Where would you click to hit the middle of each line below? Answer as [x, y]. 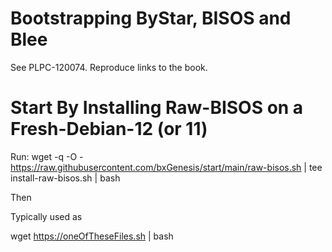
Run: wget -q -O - [47, 156]
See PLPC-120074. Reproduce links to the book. [109, 67]
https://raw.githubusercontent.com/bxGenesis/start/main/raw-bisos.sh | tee [166, 167]
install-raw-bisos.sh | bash [65, 178]
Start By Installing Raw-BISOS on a [157, 108]
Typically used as [46, 216]
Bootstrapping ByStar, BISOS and [151, 18]
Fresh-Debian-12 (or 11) [109, 129]
